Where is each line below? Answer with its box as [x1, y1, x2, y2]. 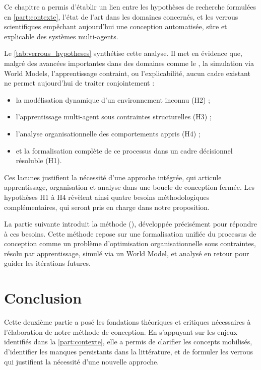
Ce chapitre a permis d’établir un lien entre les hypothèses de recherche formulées [4, 2, 256, 12]
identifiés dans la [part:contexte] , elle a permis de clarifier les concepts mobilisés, [4, 336, 252, 347]
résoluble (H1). [16, 155, 62, 166]
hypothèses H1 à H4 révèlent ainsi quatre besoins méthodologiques [4, 191, 210, 202]
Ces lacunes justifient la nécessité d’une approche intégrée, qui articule [4, 172, 222, 182]
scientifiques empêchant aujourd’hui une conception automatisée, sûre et [4, 21, 227, 32]
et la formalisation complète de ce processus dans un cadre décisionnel [16, 145, 233, 156]
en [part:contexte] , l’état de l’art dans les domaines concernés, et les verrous [4, 11, 238, 22]
